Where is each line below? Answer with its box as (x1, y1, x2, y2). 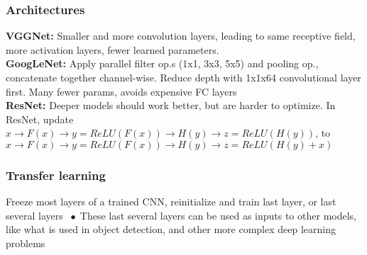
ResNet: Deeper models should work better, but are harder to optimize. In (6, 98, 336, 113)
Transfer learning (6, 166, 106, 183)
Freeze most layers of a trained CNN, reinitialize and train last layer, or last (6, 194, 336, 209)
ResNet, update (6, 111, 74, 126)
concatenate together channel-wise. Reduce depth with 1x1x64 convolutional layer (6, 70, 361, 84)
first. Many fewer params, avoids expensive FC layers (6, 84, 237, 98)
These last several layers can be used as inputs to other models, (80, 208, 356, 222)
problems (6, 235, 45, 250)
